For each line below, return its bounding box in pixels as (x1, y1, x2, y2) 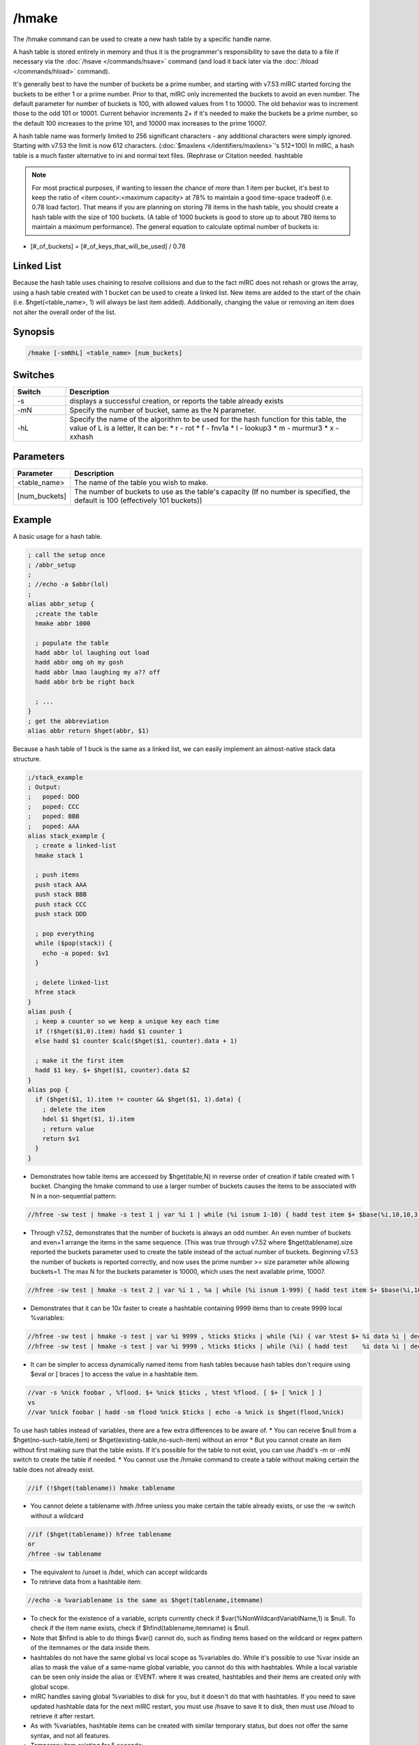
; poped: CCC (27, 803, 80, 810)
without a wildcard (30, 1511, 84, 1520)
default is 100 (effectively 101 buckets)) (74, 496, 203, 505)
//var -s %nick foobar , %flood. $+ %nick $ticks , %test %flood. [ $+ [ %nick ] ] (27, 1389, 323, 1397)
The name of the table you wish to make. (74, 477, 209, 487)
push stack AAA (35, 880, 87, 889)
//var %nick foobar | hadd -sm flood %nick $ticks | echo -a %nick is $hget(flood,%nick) (27, 1408, 345, 1416)
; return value (42, 1124, 94, 1133)
